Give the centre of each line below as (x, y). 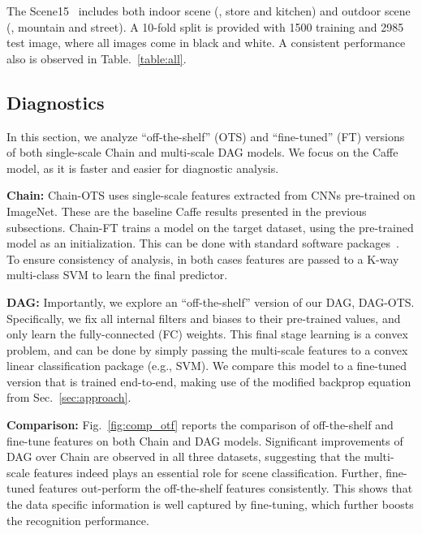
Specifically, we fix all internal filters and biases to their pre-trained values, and (204, 318)
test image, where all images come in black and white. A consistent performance (206, 43)
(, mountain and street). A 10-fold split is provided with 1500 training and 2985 (205, 26)
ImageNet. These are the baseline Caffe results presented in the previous (187, 211)
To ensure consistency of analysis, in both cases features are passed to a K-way (203, 258)
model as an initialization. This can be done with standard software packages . (203, 243)
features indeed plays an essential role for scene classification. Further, (208, 472)
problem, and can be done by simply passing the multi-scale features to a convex (207, 349)
